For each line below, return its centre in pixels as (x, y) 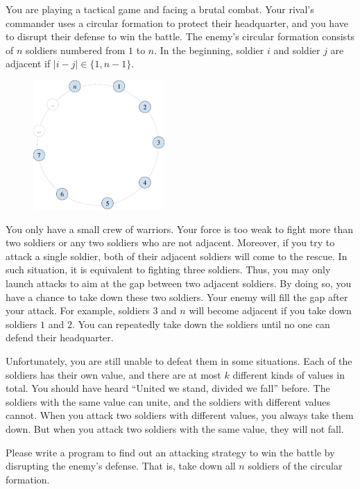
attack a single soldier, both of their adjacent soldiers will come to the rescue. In (177, 256)
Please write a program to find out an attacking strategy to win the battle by (170, 452)
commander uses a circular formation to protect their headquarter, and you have (177, 23)
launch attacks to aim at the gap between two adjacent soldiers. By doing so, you (179, 283)
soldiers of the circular (295, 466)
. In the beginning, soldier (209, 50)
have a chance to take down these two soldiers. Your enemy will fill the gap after (177, 297)
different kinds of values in (289, 374)
